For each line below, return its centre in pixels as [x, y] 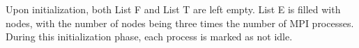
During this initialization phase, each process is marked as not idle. [149, 37]
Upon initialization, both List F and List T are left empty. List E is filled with [173, 9]
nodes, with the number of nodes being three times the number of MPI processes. [180, 23]
